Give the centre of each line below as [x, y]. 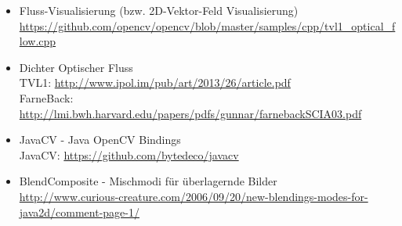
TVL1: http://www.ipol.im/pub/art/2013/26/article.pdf [155, 83]
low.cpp [38, 41]
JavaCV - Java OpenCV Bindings [100, 140]
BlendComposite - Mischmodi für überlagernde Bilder [148, 181]
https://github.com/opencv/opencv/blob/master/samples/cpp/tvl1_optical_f [207, 25]
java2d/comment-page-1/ [79, 212]
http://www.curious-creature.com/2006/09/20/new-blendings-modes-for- [194, 196]
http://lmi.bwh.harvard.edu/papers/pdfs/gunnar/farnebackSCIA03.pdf [190, 113]
